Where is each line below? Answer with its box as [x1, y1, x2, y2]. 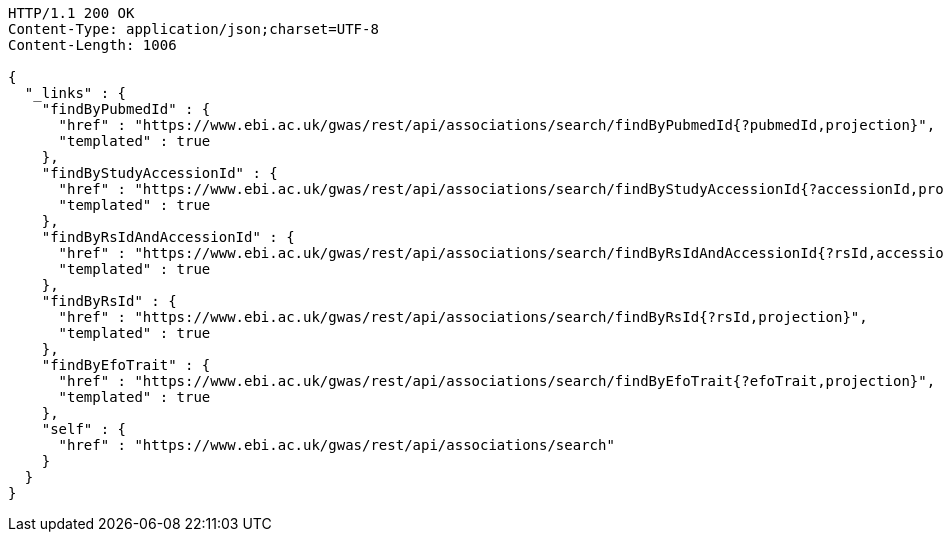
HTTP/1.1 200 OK [8, 5, 135, 21]
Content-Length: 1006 [8, 37, 177, 53]
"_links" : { [24, 85, 127, 101]
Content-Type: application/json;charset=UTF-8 [8, 21, 379, 37]
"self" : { [41, 421, 127, 437]
